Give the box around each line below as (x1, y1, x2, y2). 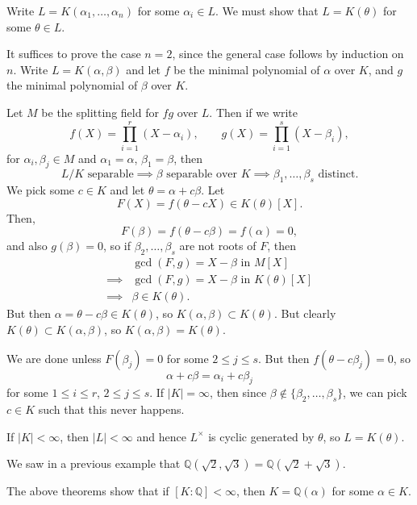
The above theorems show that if (6, 482, 169, 499)
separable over (166, 169, 237, 181)
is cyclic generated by (208, 428, 315, 444)
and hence (136, 428, 186, 444)
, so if (103, 237, 131, 254)
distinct (318, 169, 356, 181)
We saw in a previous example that (6, 455, 181, 472)
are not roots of (179, 237, 256, 254)
